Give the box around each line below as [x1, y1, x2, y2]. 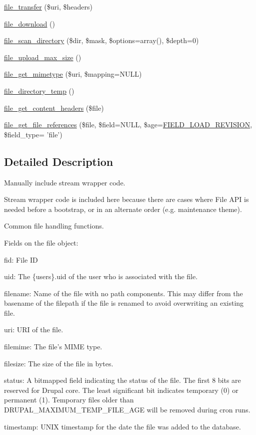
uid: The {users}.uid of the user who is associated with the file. [4, 271, 198, 282]
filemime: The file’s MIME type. [4, 341, 102, 352]
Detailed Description [4, 153, 113, 169]
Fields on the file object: [4, 237, 78, 248]
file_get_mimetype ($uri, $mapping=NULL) [4, 69, 142, 79]
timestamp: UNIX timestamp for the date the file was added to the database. [4, 421, 241, 431]
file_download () [4, 18, 55, 29]
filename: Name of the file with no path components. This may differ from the [4, 288, 243, 298]
